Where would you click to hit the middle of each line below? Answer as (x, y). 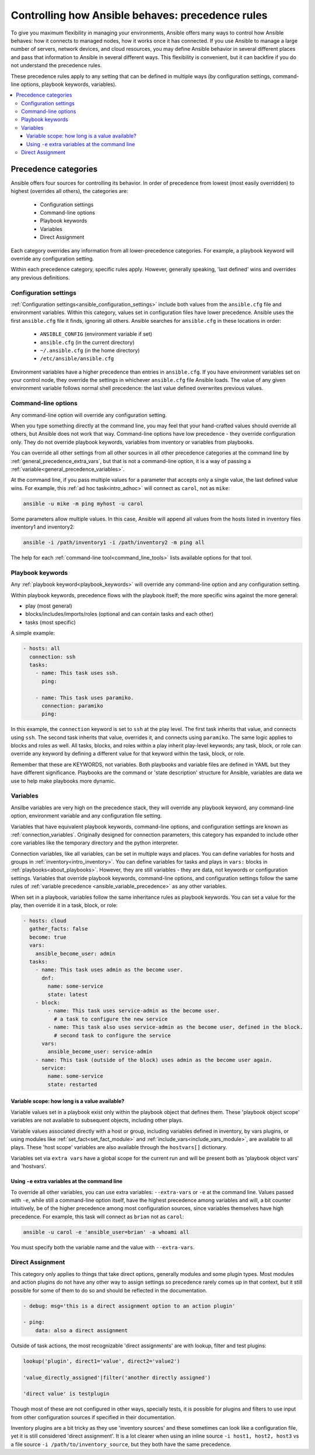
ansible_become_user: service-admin (100, 1052)
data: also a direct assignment (82, 1330)
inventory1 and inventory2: (43, 527)
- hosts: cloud (45, 921)
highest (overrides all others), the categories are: (69, 191)
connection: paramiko (72, 706)
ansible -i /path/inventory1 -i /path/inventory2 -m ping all (114, 543)
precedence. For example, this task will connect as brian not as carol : (97, 1216)
